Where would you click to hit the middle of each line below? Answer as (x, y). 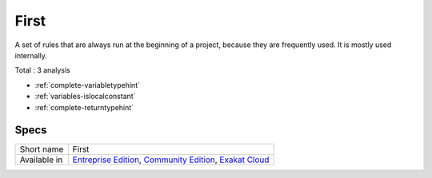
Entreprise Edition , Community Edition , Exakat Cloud (171, 160)
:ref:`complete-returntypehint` (84, 107)
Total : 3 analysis (43, 70)
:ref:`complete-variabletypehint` (87, 85)
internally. (31, 55)
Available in (41, 160)
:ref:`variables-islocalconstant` (85, 97)
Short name (42, 149)
